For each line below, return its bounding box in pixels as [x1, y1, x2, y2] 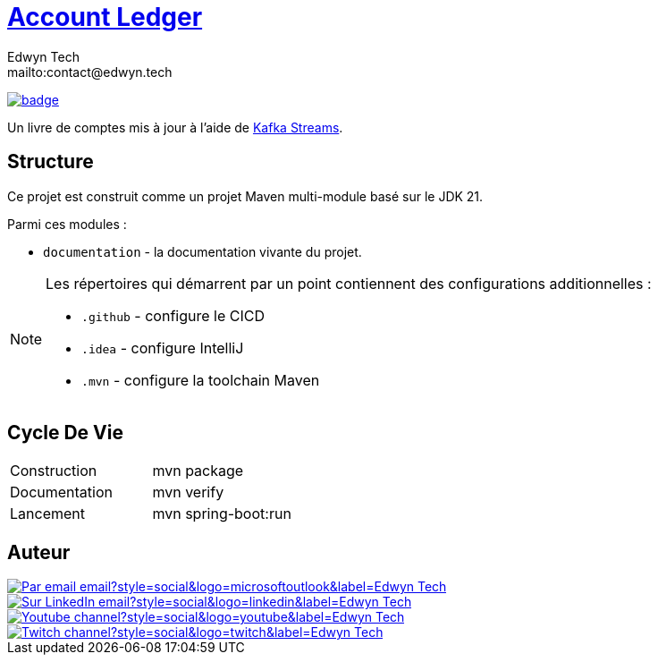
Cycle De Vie [7, 421, 123, 445]
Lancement [10, 505, 85, 523]
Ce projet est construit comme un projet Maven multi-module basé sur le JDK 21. [7, 188, 484, 204]
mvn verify [152, 483, 224, 502]
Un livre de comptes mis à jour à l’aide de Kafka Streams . [7, 119, 343, 135]
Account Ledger [7, 2, 203, 32]
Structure [7, 150, 94, 174]
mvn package [152, 462, 244, 480]
